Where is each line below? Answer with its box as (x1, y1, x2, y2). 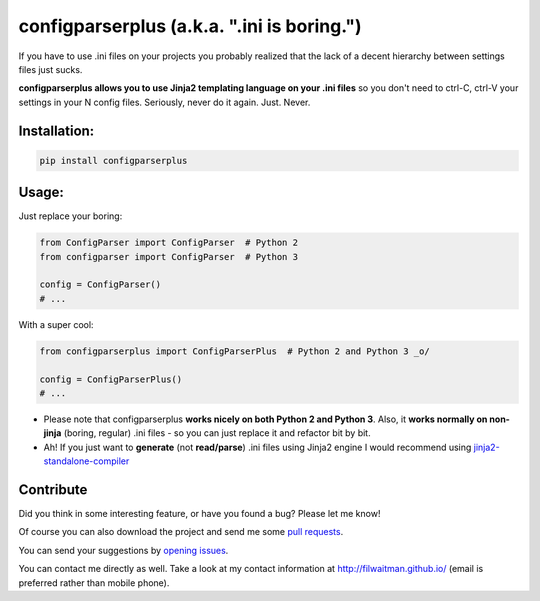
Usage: (18, 184, 65, 201)
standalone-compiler (43, 455, 130, 467)
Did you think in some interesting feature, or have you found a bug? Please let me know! (18, 507, 381, 519)
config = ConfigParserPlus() (39, 373, 183, 385)
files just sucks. (18, 63, 83, 75)
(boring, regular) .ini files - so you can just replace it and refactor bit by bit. (63, 427, 371, 439)
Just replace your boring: (18, 210, 123, 222)
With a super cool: (18, 318, 94, 330)
